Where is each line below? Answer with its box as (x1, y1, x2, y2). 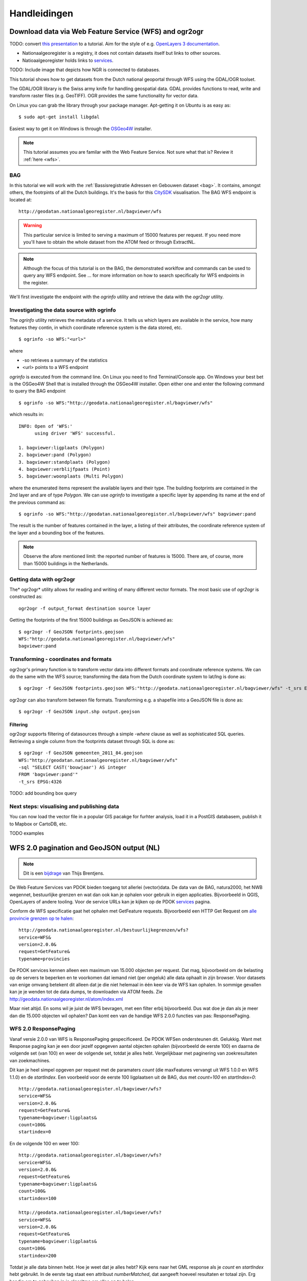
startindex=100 (18, 1195, 57, 1201)
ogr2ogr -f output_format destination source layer (18, 605, 151, 611)
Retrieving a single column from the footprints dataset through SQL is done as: (9, 738, 175, 744)
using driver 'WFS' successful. (34, 430, 116, 437)
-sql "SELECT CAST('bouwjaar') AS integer (18, 765, 127, 771)
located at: (9, 196, 32, 202)
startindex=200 (18, 1253, 57, 1258)
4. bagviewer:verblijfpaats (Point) (18, 466, 111, 472)
